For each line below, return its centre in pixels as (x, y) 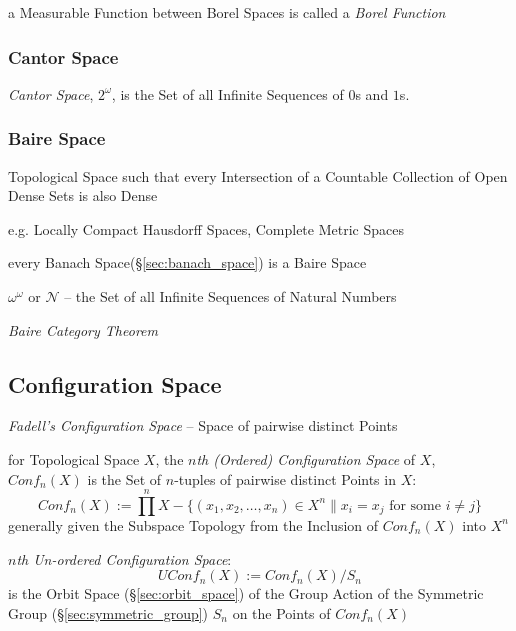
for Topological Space (74, 458)
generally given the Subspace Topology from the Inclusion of (193, 524)
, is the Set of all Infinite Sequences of (227, 93)
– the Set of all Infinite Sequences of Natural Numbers (230, 296)
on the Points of (281, 612)
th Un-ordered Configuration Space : (124, 558)
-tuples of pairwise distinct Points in (285, 478)
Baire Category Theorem (83, 329)
